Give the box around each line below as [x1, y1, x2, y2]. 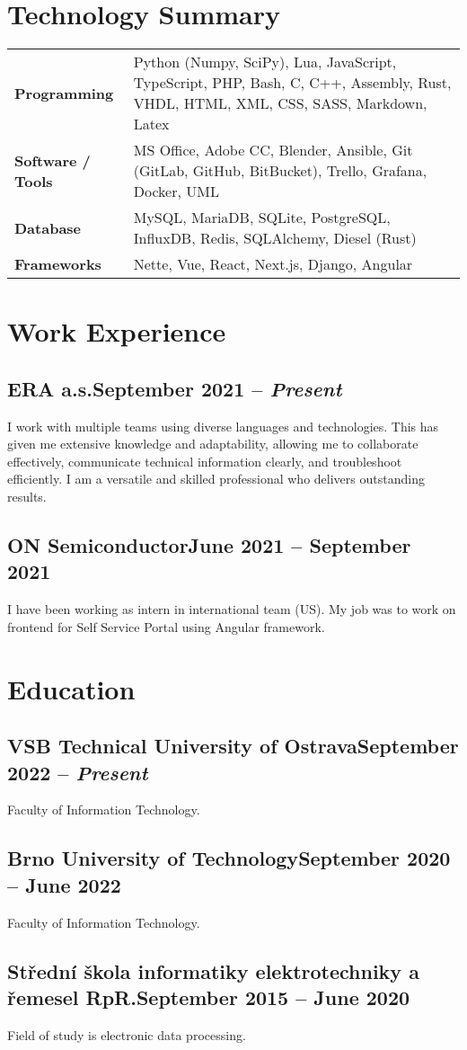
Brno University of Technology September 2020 [7, 844, 451, 872]
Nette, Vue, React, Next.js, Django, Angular [133, 254, 413, 275]
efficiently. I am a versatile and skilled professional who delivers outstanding [7, 469, 425, 488]
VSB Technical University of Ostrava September [7, 732, 459, 760]
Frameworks [14, 254, 101, 275]
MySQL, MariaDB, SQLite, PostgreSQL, [133, 207, 391, 228]
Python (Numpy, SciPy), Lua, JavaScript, [133, 51, 397, 73]
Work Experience [7, 313, 226, 350]
